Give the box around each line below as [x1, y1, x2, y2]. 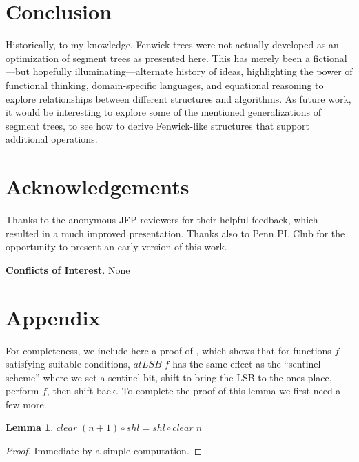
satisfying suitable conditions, [6, 356, 130, 371]
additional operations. [6, 132, 98, 146]
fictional [313, 50, 347, 65]
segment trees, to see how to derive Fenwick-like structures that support [6, 118, 310, 132]
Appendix [6, 303, 101, 331]
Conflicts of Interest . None [6, 262, 130, 277]
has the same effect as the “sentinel [172, 356, 321, 371]
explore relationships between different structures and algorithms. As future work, [6, 91, 351, 106]
